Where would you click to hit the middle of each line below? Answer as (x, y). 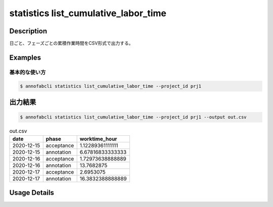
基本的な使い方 (28, 72)
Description (28, 31)
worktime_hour (98, 139)
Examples (25, 57)
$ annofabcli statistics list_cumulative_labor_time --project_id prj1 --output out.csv (133, 117)
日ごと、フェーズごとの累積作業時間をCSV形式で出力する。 (71, 43)
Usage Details (32, 193)
